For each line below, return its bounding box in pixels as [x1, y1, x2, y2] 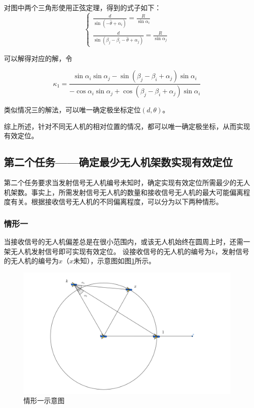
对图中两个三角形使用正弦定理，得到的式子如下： [4, 2, 161, 12]
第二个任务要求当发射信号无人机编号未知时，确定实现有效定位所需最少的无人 [4, 177, 250, 188]
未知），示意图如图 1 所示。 [73, 256, 156, 266]
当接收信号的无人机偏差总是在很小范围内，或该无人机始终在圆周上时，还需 [4, 236, 243, 247]
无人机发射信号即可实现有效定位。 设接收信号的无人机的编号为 [10, 246, 212, 256]
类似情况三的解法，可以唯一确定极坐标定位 [4, 105, 141, 115]
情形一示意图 [23, 395, 64, 406]
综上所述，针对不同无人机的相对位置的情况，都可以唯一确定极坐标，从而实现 [4, 121, 250, 131]
